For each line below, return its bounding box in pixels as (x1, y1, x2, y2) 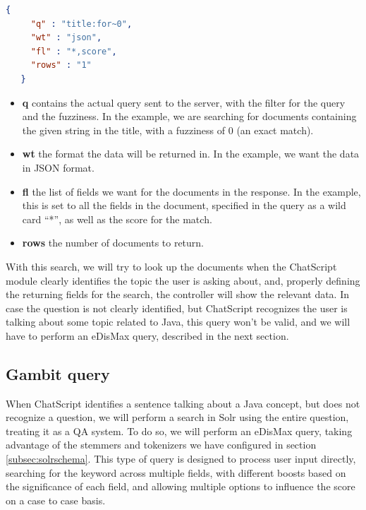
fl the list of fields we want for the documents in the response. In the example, (22, 184, 361, 198)
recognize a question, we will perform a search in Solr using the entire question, (6, 410, 349, 425)
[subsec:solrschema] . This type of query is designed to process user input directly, (6, 451, 356, 466)
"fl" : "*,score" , (30, 46, 117, 57)
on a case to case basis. (6, 492, 106, 507)
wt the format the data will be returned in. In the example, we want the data (22, 146, 360, 161)
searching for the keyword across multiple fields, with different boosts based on (6, 465, 346, 480)
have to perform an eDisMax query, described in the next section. (6, 328, 289, 343)
